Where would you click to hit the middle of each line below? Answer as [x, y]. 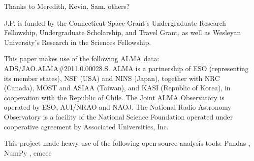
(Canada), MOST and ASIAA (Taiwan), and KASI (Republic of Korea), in [117, 88]
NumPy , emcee [28, 152]
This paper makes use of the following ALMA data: [82, 59]
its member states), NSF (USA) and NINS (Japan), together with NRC [112, 78]
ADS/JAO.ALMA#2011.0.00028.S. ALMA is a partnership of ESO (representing [126, 68]
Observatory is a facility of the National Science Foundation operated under [118, 116]
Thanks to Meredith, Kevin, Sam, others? [67, 6]
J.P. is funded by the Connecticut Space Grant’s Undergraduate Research [115, 22]
